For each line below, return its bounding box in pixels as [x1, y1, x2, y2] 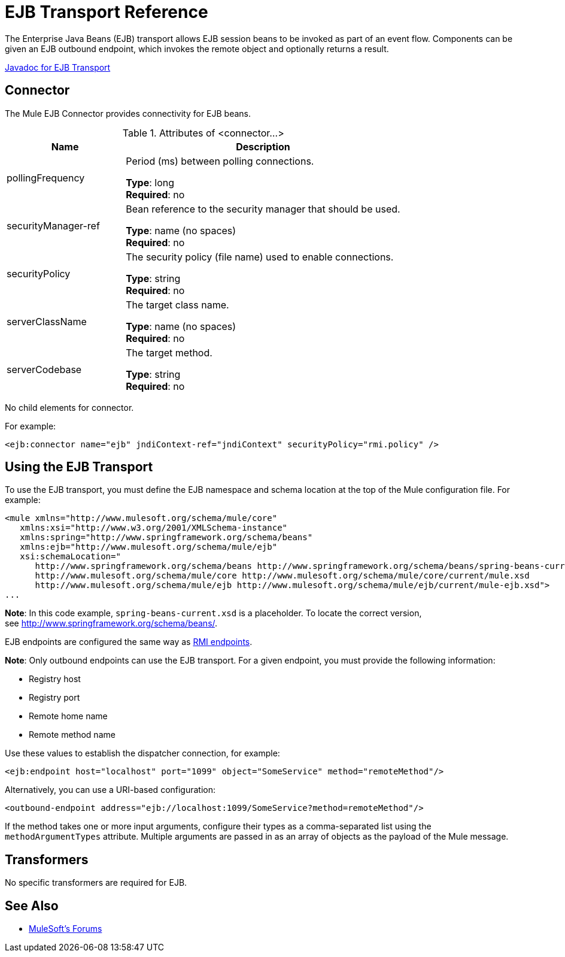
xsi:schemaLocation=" [20, 552, 121, 562]
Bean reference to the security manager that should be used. [126, 202, 400, 215]
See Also [5, 898, 59, 913]
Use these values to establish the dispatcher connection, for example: [5, 748, 280, 759]
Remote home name [29, 711, 108, 722]
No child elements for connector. [5, 402, 134, 413]
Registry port [29, 692, 80, 703]
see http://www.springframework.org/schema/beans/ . [5, 618, 218, 629]
